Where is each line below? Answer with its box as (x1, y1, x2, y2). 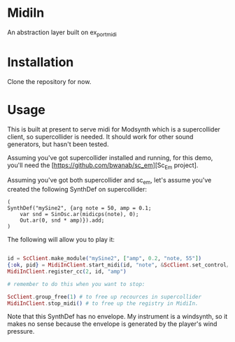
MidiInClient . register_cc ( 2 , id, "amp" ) (7, 268, 127, 275)
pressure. (7, 327, 35, 336)
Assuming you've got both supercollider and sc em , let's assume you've (7, 176, 212, 186)
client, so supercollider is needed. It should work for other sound (7, 132, 194, 141)
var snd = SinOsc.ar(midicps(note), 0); (20, 211, 139, 218)
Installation (7, 54, 74, 70)
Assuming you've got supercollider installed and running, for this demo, (7, 153, 213, 162)
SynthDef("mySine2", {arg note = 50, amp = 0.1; (7, 205, 152, 212)
